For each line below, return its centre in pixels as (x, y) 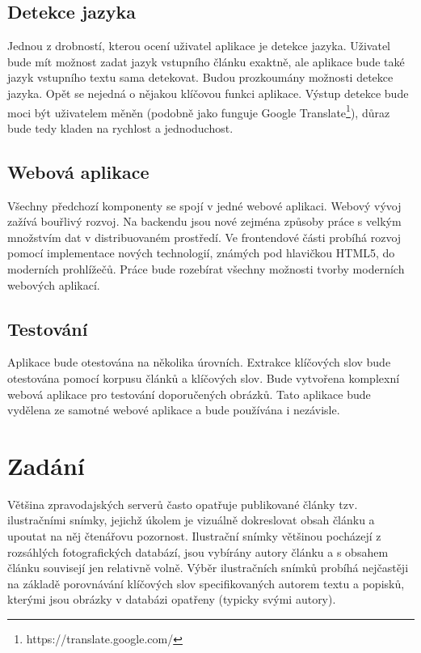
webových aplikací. (54, 284)
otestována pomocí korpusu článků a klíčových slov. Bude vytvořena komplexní (204, 377)
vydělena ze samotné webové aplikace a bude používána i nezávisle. (174, 410)
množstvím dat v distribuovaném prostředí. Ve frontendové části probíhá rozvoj (204, 237)
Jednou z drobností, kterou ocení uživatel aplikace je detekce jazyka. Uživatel (199, 46)
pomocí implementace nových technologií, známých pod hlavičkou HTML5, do (201, 253)
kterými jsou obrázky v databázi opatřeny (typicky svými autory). (172, 599)
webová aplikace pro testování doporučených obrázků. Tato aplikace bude (189, 394)
